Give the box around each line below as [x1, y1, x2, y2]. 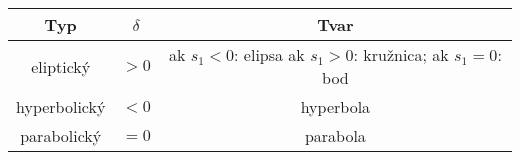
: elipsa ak [234, 43, 305, 66]
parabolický [20, 124, 102, 147]
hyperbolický [16, 95, 106, 118]
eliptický [31, 54, 91, 78]
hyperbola [300, 95, 371, 118]
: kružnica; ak [353, 43, 449, 66]
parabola [304, 124, 366, 147]
